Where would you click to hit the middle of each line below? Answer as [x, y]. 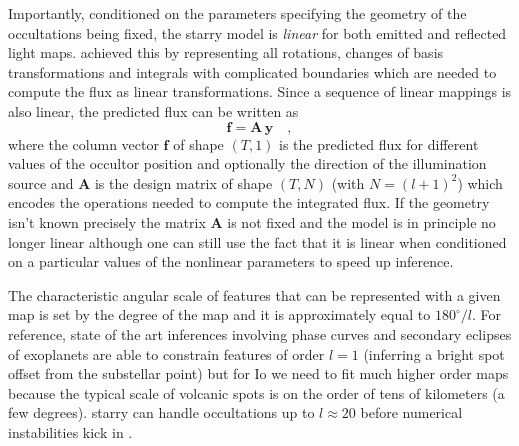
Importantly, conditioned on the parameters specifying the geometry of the [237, 13]
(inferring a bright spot [434, 353]
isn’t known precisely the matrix [107, 221]
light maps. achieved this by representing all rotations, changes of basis [226, 52]
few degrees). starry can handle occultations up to [161, 412]
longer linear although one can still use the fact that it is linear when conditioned [257, 241]
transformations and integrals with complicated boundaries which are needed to [252, 71]
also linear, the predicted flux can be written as [153, 110]
